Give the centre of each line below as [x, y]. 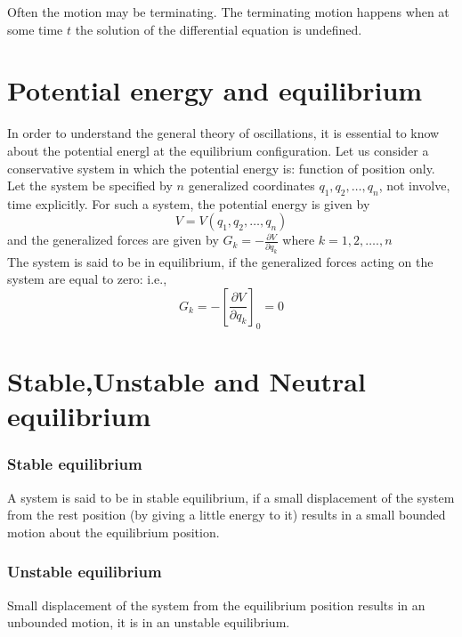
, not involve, [414, 185]
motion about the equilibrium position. [113, 532]
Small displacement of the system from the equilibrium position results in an [216, 605]
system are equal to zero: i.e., [87, 279]
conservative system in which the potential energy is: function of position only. [221, 168]
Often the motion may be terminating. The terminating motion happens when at [228, 12]
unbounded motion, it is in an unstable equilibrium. [149, 622]
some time [35, 29]
